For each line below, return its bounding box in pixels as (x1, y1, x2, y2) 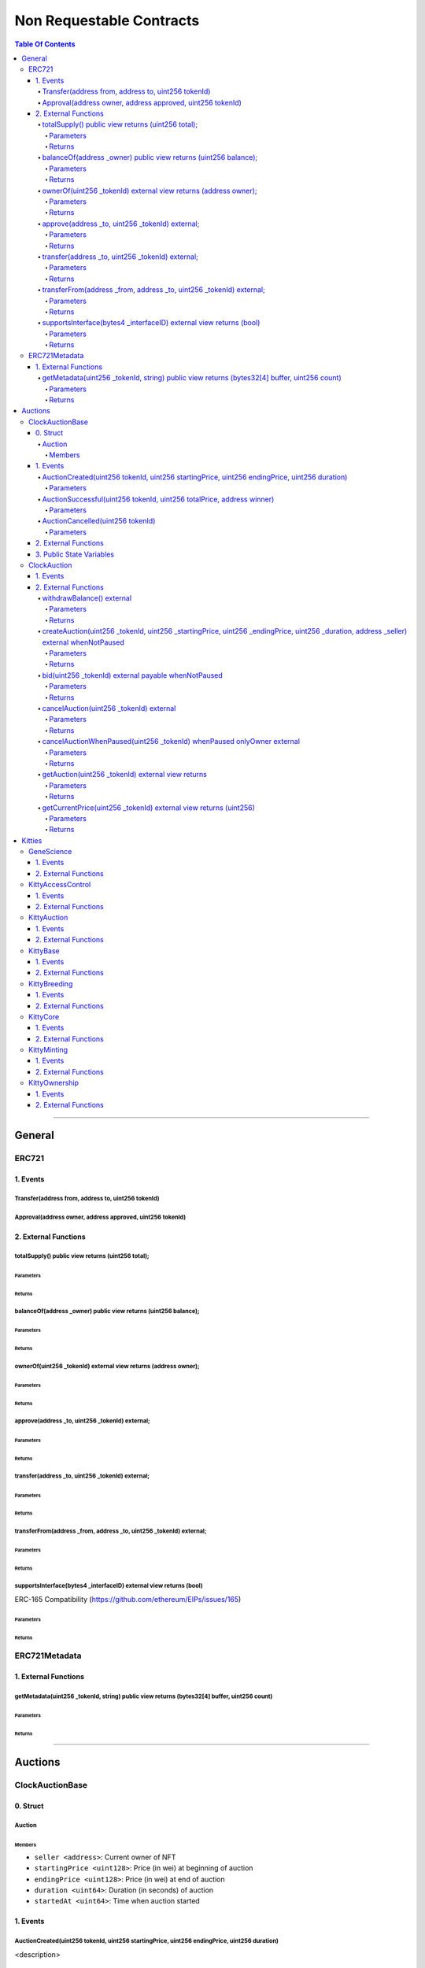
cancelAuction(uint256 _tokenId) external (42, 703, 176, 712)
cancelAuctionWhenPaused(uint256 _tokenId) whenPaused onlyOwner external (42, 737, 301, 746)
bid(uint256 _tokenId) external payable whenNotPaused (42, 670, 224, 680)
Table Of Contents (14, 39, 76, 49)
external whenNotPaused (42, 638, 125, 647)
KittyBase (28, 945, 60, 956)
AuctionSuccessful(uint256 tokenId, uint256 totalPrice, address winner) (42, 494, 275, 504)
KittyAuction (28, 913, 68, 923)
